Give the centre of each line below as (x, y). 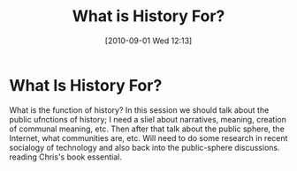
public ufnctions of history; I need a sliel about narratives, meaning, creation (148, 119)
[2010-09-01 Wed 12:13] (148, 41)
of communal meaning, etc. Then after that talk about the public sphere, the (147, 129)
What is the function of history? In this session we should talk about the (139, 110)
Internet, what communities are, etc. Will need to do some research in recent (148, 138)
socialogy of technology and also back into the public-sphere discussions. (145, 147)
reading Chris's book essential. (65, 157)
